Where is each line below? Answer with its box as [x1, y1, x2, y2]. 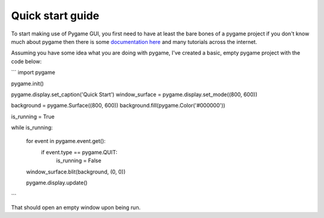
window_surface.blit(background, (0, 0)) [26, 168, 126, 175]
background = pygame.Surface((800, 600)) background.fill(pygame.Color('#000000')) [11, 102, 226, 109]
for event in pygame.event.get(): [26, 138, 106, 145]
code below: [11, 58, 42, 65]
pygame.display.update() [26, 179, 88, 186]
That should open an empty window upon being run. [11, 204, 141, 211]
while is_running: [11, 124, 53, 132]
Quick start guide [11, 9, 100, 22]
